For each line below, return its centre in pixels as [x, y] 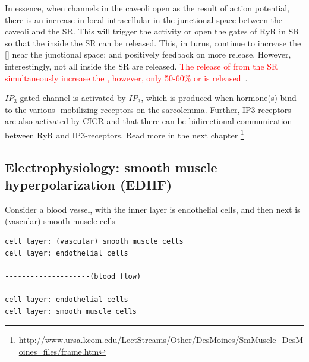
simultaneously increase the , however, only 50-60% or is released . [126, 78]
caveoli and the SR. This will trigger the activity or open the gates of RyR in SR [152, 31]
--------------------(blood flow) [73, 276]
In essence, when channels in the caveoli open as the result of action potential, [147, 8]
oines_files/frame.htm [59, 351]
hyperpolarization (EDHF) [89, 184]
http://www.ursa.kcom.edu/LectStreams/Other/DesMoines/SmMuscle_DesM [161, 340]
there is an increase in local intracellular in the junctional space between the [144, 19]
